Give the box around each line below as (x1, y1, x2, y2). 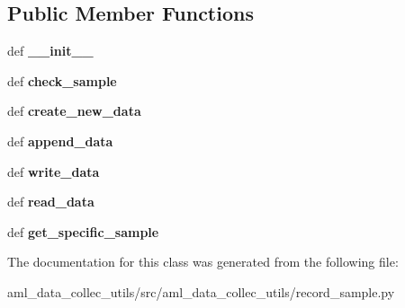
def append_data (7, 131, 113, 150)
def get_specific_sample (7, 222, 159, 241)
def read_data (7, 192, 94, 211)
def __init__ (7, 41, 94, 60)
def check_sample (7, 71, 117, 90)
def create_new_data (7, 101, 141, 120)
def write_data (7, 162, 100, 180)
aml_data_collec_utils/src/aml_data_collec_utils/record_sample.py (7, 282, 395, 301)
